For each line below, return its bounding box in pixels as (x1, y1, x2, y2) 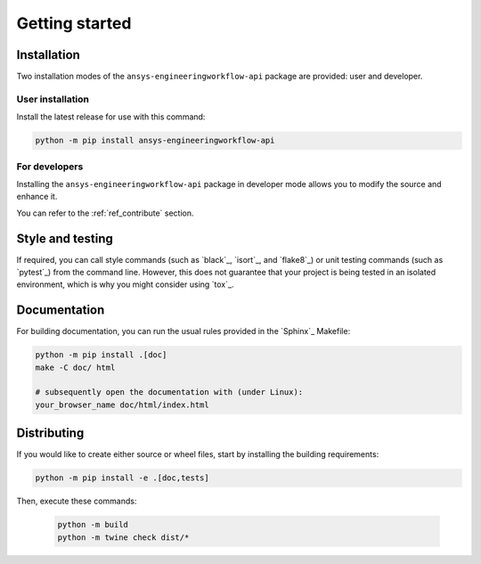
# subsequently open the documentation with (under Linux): (35, 388, 304, 397)
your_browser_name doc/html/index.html (35, 399, 209, 410)
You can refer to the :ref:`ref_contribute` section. (16, 208, 195, 218)
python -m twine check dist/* (57, 532, 190, 543)
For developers (16, 160, 84, 173)
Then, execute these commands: (16, 495, 137, 507)
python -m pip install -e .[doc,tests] (35, 473, 209, 483)
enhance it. (16, 192, 58, 202)
